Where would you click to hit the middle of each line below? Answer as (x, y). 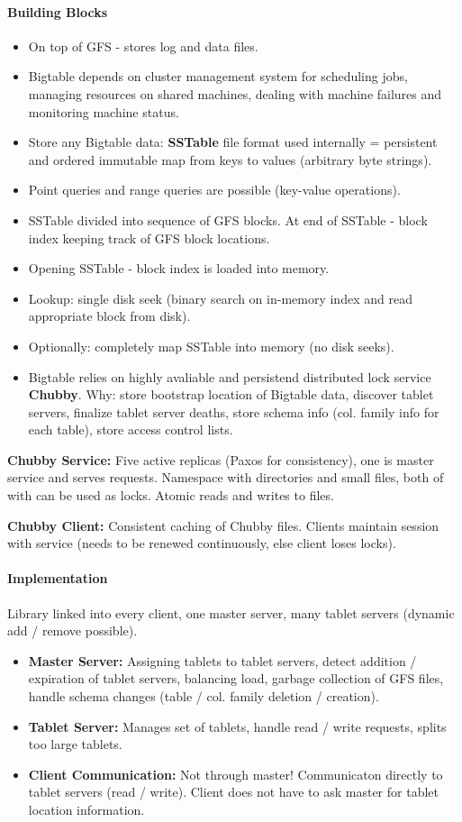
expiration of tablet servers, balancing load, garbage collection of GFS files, (236, 678)
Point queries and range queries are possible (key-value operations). (214, 190)
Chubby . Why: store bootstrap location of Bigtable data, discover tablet (231, 394)
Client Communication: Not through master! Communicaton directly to (236, 774)
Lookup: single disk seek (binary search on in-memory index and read (220, 298)
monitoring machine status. (104, 111)
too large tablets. (75, 744)
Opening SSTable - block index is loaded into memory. (179, 268)
